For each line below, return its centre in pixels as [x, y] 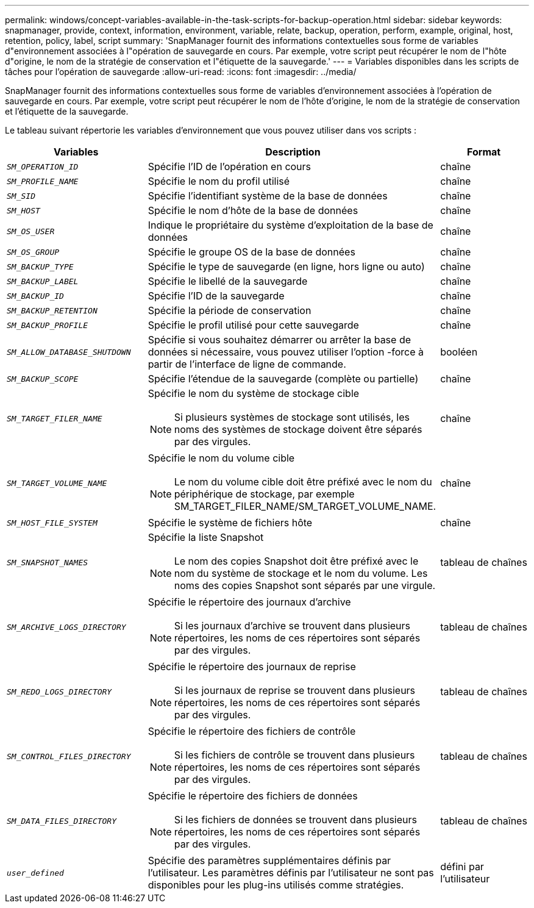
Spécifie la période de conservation [230, 310]
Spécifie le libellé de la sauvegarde [228, 281]
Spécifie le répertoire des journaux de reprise [252, 667]
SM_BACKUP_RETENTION [52, 310]
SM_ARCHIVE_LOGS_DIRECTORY [66, 627]
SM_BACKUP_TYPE [40, 266]
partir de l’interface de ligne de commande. [247, 364]
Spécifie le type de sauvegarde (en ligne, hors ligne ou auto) [286, 266]
